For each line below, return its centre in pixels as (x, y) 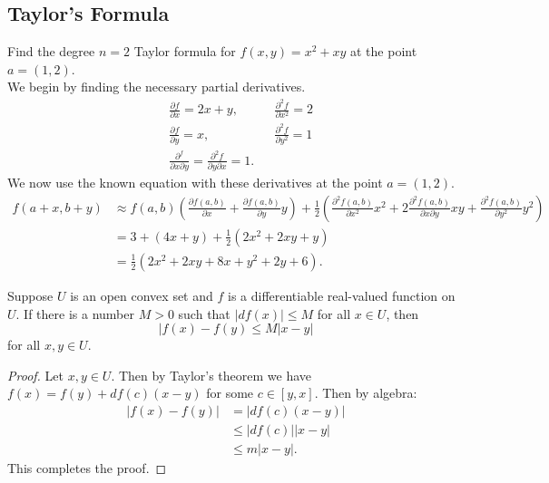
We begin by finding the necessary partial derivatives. (157, 87)
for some (230, 393)
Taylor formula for (185, 51)
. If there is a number (75, 313)
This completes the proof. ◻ (87, 468)
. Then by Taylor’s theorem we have (211, 375)
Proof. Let (35, 375)
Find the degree (51, 51)
